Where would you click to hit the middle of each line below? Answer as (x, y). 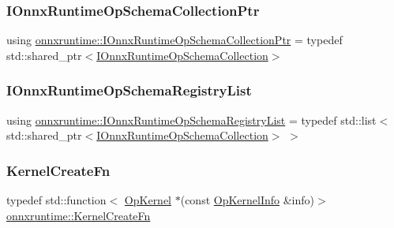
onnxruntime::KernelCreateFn (79, 215)
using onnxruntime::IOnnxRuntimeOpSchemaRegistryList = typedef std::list (191, 120)
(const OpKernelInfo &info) (248, 200)
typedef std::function (56, 200)
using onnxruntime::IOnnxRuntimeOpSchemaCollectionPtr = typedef (174, 40)
